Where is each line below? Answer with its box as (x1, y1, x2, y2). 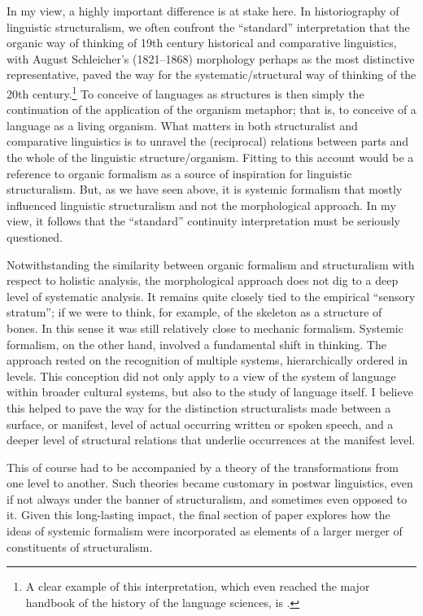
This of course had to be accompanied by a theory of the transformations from (7, 458, 399, 475)
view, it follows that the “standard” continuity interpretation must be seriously (7, 212, 400, 229)
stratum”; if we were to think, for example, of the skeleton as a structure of (7, 304, 382, 321)
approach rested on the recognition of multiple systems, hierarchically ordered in (7, 352, 408, 369)
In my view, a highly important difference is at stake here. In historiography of (7, 2, 399, 19)
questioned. (7, 228, 63, 245)
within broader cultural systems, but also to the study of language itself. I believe (7, 383, 413, 400)
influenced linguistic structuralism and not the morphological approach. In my (7, 196, 396, 213)
